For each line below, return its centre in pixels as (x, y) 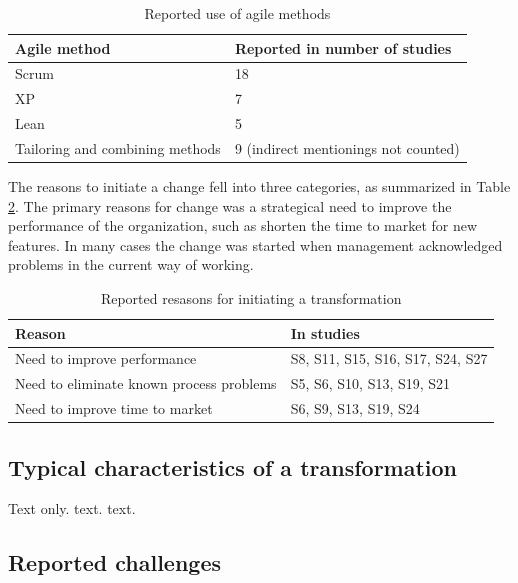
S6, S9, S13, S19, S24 (355, 408)
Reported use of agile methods (237, 13)
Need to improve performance (106, 358)
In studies (325, 332)
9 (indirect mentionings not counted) (347, 147)
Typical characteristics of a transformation (233, 466)
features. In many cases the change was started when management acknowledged (255, 244)
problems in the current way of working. (131, 264)
